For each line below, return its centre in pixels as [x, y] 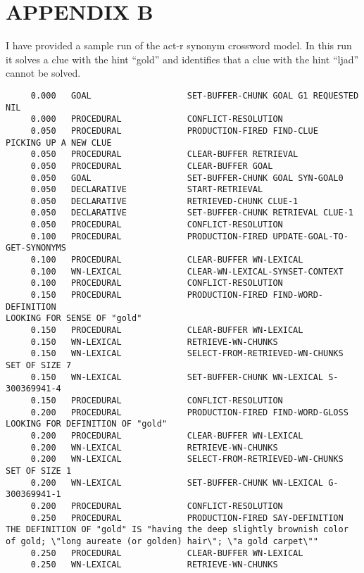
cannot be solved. [43, 73]
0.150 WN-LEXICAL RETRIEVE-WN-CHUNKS [154, 342]
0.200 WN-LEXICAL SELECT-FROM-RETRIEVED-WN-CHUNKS [187, 459]
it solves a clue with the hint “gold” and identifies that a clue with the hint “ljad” [182, 59]
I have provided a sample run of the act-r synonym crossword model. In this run [179, 45]
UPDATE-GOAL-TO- [310, 236]
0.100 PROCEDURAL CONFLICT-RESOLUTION [157, 283]
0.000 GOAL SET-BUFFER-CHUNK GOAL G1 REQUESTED [195, 95]
